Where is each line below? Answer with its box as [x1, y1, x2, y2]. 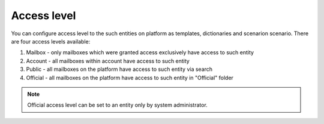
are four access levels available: [11, 38, 91, 45]
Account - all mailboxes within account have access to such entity [26, 57, 190, 64]
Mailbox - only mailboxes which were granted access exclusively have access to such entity [26, 49, 254, 56]
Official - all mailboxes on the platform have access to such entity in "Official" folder [26, 74, 234, 81]
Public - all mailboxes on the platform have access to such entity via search [26, 66, 213, 73]
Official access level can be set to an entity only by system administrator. [27, 101, 208, 108]
